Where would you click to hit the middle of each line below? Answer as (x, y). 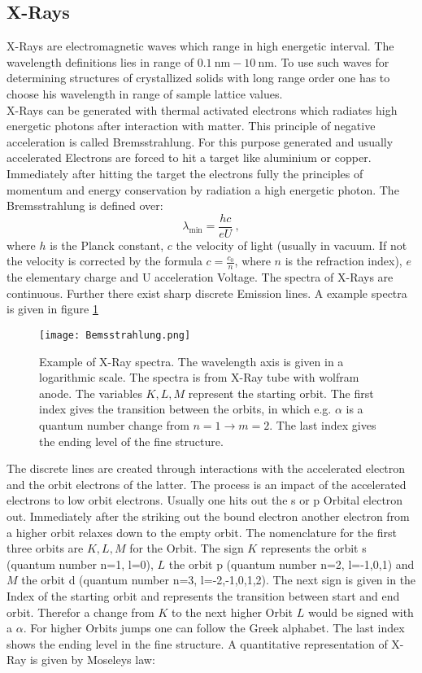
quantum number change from (114, 425)
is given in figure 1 (52, 309)
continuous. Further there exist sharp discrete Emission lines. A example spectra (207, 293)
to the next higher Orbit (232, 612)
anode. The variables (91, 393)
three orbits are (45, 548)
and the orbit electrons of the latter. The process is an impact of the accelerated (207, 484)
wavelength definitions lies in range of (100, 61)
